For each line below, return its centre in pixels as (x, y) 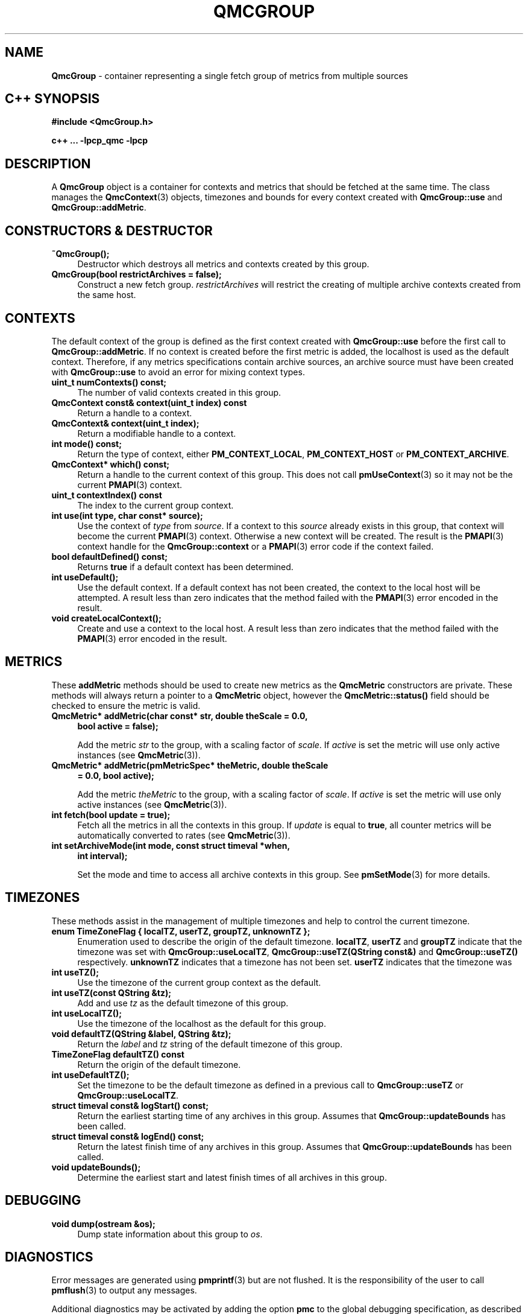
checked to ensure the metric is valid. (126, 705)
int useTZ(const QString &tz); (112, 992)
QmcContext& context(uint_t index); (125, 423)
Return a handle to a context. (135, 413)
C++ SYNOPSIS (52, 99)
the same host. (107, 295)
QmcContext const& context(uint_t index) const (149, 402)
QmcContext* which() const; (111, 464)
